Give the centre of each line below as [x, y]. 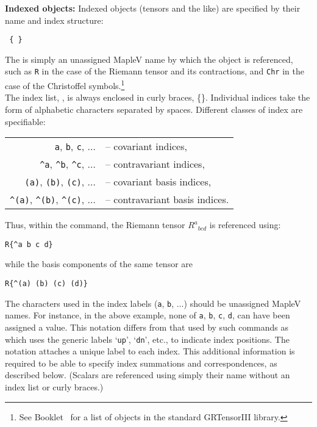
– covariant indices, [146, 146]
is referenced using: [245, 225]
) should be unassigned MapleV [242, 303]
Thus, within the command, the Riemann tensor [95, 225]
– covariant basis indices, [158, 182]
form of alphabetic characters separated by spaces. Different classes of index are [154, 109]
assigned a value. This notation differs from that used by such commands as [147, 327]
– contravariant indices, [155, 164]
